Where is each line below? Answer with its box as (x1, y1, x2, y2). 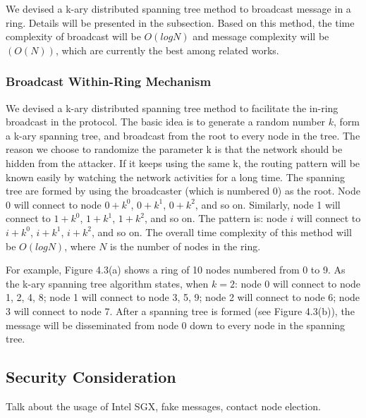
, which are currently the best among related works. (55, 42, 279, 57)
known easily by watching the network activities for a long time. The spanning (6, 169, 345, 184)
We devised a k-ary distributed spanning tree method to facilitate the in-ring (6, 100, 338, 115)
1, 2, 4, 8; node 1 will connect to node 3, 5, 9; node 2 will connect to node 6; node (6, 290, 360, 305)
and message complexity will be (193, 29, 329, 44)
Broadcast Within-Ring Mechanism (6, 73, 212, 90)
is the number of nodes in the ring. (110, 238, 261, 253)
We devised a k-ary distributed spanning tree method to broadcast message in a (6, 1, 351, 16)
